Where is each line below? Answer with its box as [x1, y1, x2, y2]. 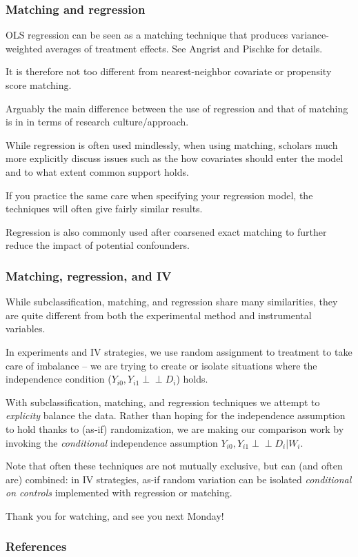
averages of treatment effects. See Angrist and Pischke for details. [46, 41, 323, 55]
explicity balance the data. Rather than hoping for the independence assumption [6, 408, 346, 423]
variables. [6, 321, 46, 336]
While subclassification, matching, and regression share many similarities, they [6, 294, 338, 309]
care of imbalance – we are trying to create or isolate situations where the [6, 358, 317, 372]
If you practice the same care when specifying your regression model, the [6, 188, 313, 202]
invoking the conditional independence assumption [6, 435, 218, 449]
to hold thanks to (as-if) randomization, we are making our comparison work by [6, 421, 344, 436]
